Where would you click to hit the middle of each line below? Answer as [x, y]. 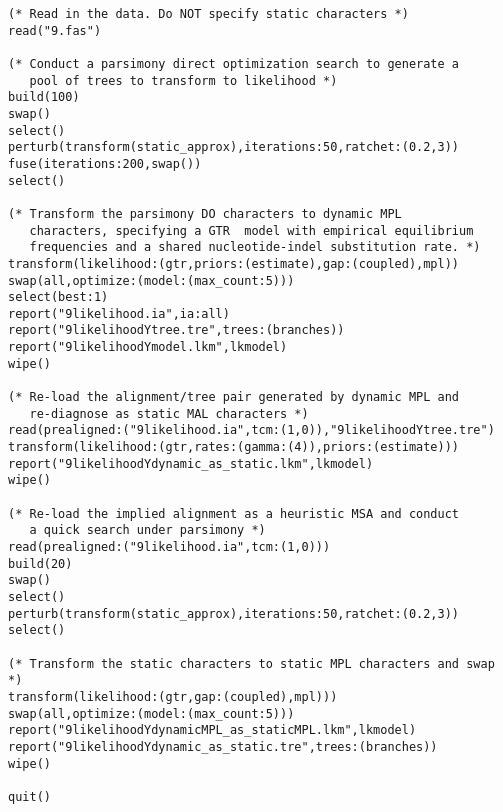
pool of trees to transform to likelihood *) [183, 80]
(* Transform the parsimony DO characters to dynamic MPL [205, 213]
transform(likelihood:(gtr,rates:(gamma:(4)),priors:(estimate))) [234, 447]
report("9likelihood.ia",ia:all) [119, 313]
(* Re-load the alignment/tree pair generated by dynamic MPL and [234, 397]
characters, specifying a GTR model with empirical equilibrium [251, 230]
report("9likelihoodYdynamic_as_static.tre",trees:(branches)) [223, 746]
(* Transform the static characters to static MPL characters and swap [251, 663]
